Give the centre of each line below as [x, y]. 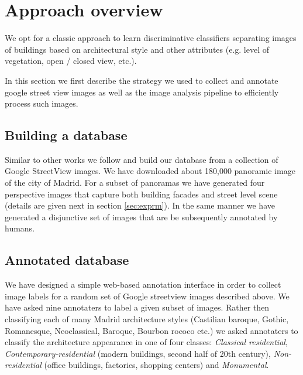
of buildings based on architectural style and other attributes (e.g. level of [137, 49]
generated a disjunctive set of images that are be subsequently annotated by [141, 217]
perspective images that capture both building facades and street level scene [141, 194]
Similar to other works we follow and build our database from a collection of [142, 159]
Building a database [66, 135]
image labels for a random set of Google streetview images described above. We [147, 296]
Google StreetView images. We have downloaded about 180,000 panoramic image [150, 171]
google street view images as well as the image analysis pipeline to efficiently [142, 92]
